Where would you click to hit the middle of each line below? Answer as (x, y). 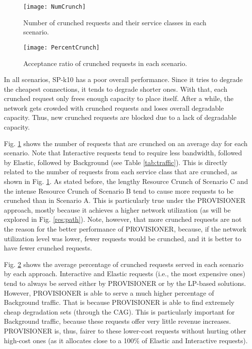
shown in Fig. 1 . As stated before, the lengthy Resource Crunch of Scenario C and (126, 181)
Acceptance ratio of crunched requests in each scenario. (105, 63)
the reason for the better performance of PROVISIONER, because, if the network (125, 229)
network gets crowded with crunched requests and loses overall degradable (114, 108)
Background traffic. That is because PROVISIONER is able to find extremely (119, 302)
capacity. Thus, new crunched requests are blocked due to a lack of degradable (120, 117)
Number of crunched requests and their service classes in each (115, 22)
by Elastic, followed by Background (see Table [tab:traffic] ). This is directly (116, 162)
